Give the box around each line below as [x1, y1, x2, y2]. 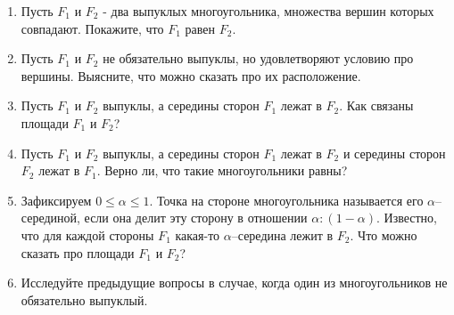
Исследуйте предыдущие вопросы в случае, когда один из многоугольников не [21, 273, 448, 292]
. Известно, [376, 208, 437, 227]
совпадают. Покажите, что [21, 19, 164, 37]
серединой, [21, 208, 80, 227]
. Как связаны [339, 96, 414, 115]
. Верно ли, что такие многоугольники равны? [96, 161, 348, 180]
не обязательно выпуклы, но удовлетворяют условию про [103, 49, 414, 68]
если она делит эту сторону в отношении [84, 208, 308, 227]
